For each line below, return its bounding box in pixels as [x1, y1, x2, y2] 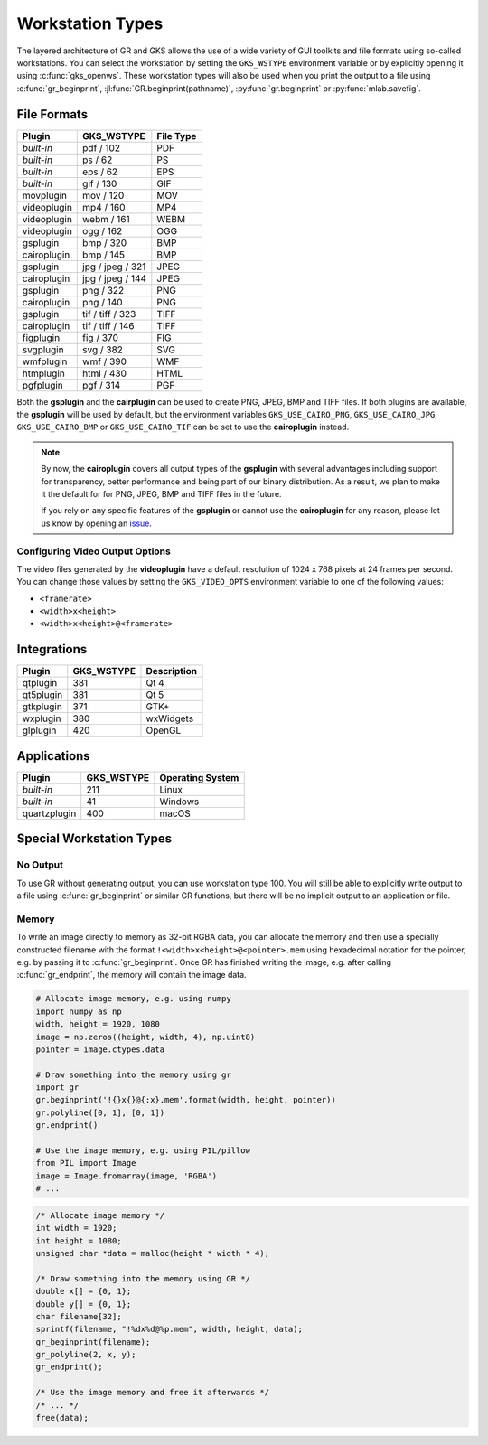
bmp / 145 [82, 249, 126, 261]
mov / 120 [82, 189, 125, 202]
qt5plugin [22, 689, 63, 701]
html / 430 [82, 367, 127, 380]
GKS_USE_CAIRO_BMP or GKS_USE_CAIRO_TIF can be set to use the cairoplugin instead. [16, 421, 350, 433]
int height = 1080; [35, 1235, 122, 1246]
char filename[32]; [35, 1311, 122, 1321]
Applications [16, 748, 90, 764]
